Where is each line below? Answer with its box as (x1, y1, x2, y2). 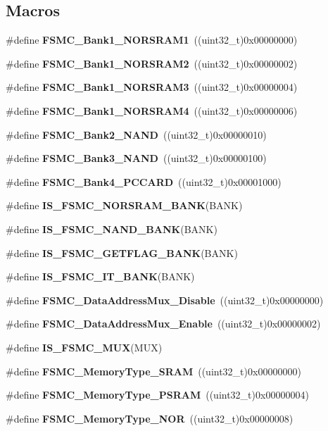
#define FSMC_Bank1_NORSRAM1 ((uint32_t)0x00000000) (6, 32, 298, 47)
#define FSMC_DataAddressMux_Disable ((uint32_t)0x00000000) (6, 292, 324, 307)
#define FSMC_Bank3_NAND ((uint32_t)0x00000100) (6, 151, 267, 165)
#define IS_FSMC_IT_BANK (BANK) (6, 269, 195, 284)
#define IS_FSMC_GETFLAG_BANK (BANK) (6, 245, 238, 260)
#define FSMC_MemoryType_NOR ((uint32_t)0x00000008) (6, 411, 294, 425)
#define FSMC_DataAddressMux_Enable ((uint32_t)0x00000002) (6, 316, 321, 331)
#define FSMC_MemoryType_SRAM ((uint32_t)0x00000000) (6, 363, 301, 378)
